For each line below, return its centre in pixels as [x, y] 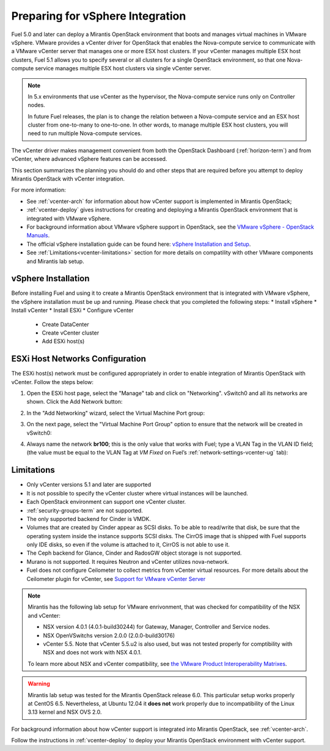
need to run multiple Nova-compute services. [85, 133]
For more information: [39, 190]
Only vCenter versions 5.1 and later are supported [89, 485]
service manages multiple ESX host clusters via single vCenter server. [123, 68]
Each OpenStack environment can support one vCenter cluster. [106, 502]
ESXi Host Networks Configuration [79, 359]
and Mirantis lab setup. [56, 261]
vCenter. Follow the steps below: [53, 382]
